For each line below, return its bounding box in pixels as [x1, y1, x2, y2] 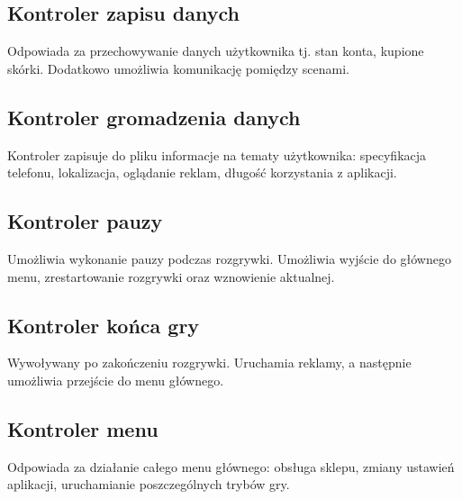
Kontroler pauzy [7, 207, 163, 235]
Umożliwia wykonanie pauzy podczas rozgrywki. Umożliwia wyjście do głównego [7, 249, 451, 268]
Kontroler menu [7, 414, 159, 442]
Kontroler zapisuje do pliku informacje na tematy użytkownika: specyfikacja [7, 145, 427, 164]
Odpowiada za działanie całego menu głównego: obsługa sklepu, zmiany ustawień [7, 457, 455, 476]
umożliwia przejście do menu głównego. [7, 370, 224, 389]
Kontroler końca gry [7, 311, 200, 339]
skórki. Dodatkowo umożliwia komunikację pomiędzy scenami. [7, 59, 349, 77]
